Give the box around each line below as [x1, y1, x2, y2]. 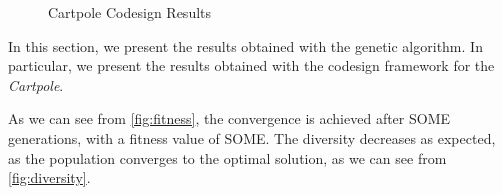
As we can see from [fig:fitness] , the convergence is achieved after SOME [8, 108, 451, 129]
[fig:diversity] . [8, 167, 91, 188]
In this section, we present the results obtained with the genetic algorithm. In [8, 35, 483, 56]
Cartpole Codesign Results [48, 2, 212, 22]
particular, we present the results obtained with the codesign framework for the [8, 55, 495, 76]
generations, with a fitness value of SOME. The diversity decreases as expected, [8, 127, 496, 148]
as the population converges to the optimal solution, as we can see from [8, 147, 447, 168]
